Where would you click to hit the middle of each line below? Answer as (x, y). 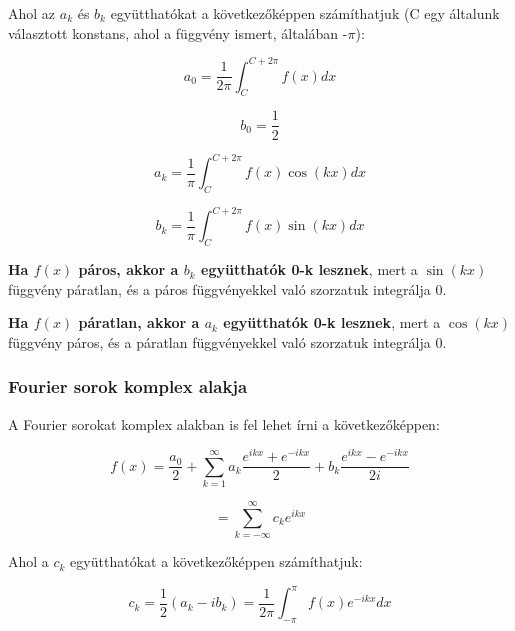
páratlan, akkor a (139, 322)
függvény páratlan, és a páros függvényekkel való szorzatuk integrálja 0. (227, 288)
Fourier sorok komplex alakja (128, 386)
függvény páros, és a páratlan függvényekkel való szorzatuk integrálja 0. (227, 341)
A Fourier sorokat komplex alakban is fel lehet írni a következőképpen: (224, 423)
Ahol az (32, 13)
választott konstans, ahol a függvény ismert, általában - (178, 32)
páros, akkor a (128, 269)
